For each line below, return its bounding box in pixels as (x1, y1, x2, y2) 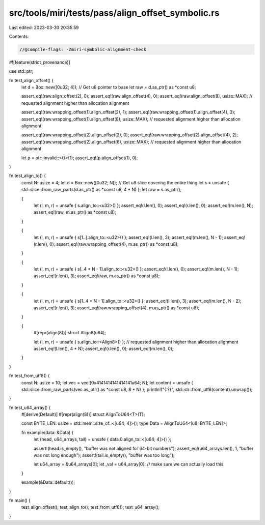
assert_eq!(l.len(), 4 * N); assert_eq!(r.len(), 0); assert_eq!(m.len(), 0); (33, 346, 174, 351)
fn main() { (9, 497, 31, 503)
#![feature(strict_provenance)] (9, 59, 71, 65)
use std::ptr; (9, 68, 34, 74)
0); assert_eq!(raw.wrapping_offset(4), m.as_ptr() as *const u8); (49, 241, 179, 247)
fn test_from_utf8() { (9, 373, 50, 379)
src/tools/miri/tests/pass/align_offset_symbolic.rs (9, 7, 220, 18)
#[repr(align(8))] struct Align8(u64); (33, 330, 106, 336)
